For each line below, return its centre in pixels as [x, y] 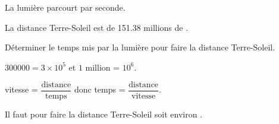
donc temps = [100, 89]
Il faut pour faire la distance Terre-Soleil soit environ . [104, 114]
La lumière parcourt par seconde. [65, 7]
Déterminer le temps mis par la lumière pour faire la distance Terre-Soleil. [140, 47]
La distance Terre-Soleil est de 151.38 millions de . [97, 27]
